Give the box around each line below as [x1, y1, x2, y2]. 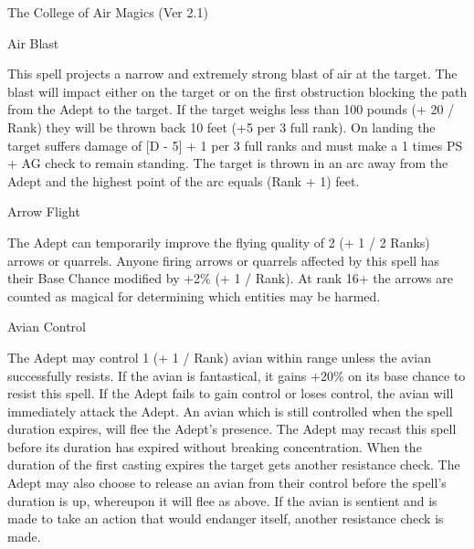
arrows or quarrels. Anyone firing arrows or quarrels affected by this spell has [7, 250, 440, 269]
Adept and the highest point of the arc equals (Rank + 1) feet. [7, 171, 360, 190]
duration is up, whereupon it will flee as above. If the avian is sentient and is [7, 491, 437, 510]
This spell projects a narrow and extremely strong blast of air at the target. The [7, 64, 458, 83]
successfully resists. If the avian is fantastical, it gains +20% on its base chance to [7, 365, 466, 385]
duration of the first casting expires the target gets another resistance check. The [7, 455, 460, 474]
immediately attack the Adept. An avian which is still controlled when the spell [7, 401, 453, 420]
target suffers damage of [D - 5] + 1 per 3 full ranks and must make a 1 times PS [7, 135, 463, 154]
